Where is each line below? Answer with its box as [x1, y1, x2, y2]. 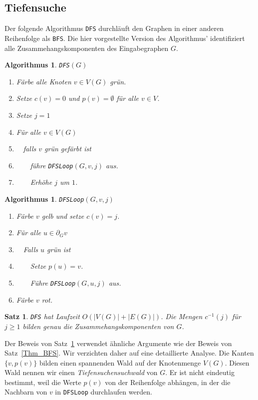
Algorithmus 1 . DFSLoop [4, 193, 84, 204]
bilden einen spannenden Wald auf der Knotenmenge [39, 357, 201, 368]
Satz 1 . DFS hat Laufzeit [4, 311, 80, 322]
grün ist [47, 244, 71, 254]
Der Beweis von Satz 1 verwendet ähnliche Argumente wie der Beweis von [4, 338, 232, 348]
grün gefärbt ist [44, 143, 91, 154]
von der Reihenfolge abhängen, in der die [105, 377, 231, 387]
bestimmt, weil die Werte [4, 377, 81, 387]
